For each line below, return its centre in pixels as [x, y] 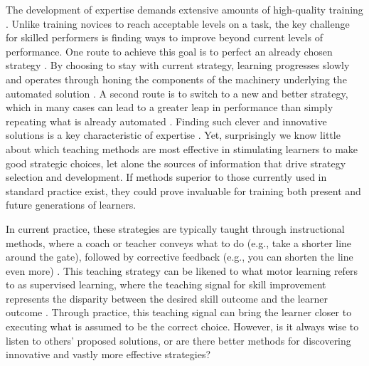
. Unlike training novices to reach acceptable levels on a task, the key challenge [178, 23]
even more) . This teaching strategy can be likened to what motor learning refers [182, 270]
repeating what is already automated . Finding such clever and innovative [166, 121]
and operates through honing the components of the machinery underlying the [176, 79]
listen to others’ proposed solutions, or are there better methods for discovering [178, 340]
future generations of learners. [71, 205]
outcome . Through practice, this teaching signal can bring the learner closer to [179, 312]
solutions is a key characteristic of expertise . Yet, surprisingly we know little [173, 135]
